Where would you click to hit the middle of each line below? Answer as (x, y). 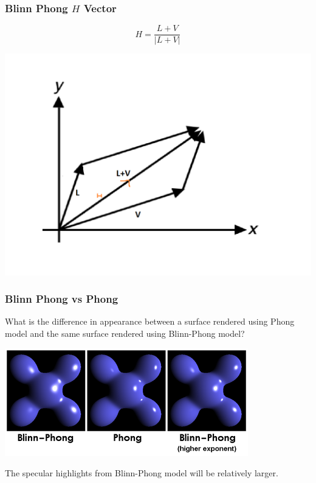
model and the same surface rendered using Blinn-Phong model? (125, 333)
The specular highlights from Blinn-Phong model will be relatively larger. (142, 473)
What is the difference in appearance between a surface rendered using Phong (150, 321)
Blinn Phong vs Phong (62, 299)
